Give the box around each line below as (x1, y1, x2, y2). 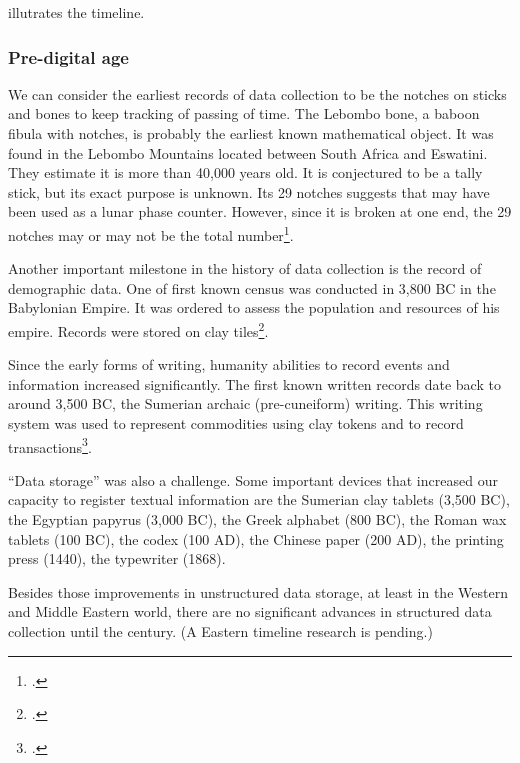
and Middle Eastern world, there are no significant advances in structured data (8, 601, 492, 622)
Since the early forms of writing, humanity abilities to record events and (8, 354, 450, 375)
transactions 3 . (8, 433, 92, 457)
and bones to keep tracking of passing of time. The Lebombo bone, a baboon (8, 103, 480, 124)
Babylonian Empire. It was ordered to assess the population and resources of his (8, 297, 500, 318)
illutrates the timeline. (8, 2, 145, 22)
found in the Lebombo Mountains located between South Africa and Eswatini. (8, 142, 488, 163)
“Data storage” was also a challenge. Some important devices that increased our (8, 469, 498, 490)
